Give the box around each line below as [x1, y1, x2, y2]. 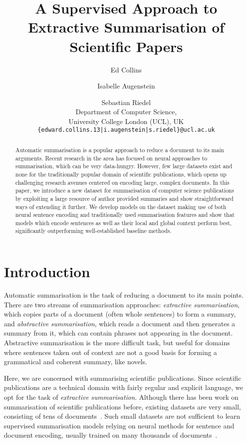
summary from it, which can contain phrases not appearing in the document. [4, 328, 233, 338]
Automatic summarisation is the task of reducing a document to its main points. [4, 290, 244, 300]
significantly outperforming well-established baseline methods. [15, 227, 172, 235]
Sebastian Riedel [101, 97, 151, 107]
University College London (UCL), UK [68, 116, 184, 126]
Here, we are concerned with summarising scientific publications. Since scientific [4, 372, 241, 383]
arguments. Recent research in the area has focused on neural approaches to [15, 154, 207, 162]
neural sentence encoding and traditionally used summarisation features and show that [15, 211, 235, 219]
